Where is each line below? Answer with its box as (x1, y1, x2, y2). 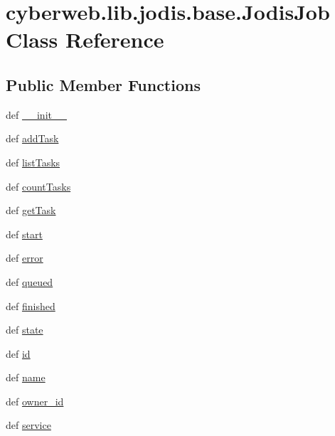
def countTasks (6, 179, 71, 193)
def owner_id (6, 393, 64, 408)
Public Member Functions (6, 73, 201, 95)
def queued (6, 274, 53, 289)
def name (6, 370, 46, 385)
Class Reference (6, 25, 164, 54)
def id (6, 346, 31, 361)
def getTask (6, 203, 56, 218)
